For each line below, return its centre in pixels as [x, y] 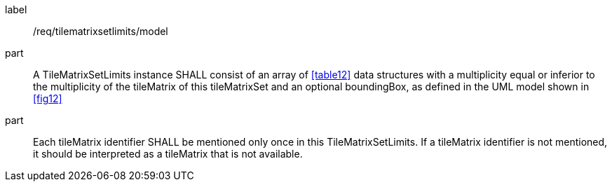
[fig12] [48, 98]
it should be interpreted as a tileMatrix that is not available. [168, 154]
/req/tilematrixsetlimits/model [101, 31]
